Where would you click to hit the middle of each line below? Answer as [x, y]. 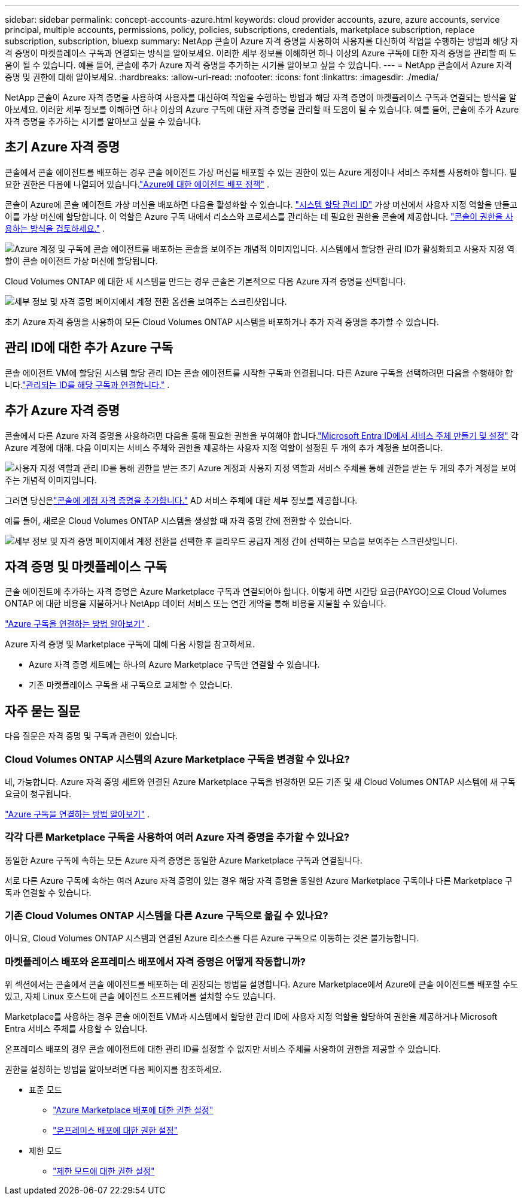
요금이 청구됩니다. [38, 793]
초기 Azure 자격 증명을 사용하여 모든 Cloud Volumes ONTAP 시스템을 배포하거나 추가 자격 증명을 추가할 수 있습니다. [222, 322]
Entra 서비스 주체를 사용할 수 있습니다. [76, 1029]
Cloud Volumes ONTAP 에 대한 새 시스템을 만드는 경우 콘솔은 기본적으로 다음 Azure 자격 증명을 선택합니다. [205, 281]
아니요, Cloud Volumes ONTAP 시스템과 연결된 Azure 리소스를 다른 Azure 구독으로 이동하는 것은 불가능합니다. [212, 938]
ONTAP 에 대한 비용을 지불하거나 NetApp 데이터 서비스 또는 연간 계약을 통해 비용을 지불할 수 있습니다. [196, 604]
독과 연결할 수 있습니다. [48, 892]
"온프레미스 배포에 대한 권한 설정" [115, 1131]
